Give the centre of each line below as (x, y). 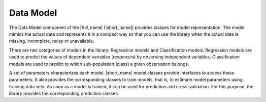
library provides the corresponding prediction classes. (64, 94)
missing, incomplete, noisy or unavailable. (52, 41)
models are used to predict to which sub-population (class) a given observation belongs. (99, 64)
